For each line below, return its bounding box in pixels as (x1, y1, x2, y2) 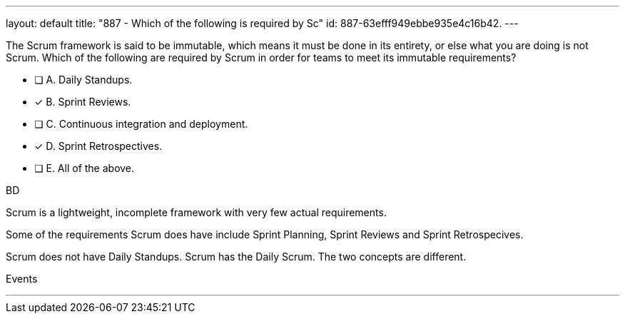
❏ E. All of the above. (34, 162, 135, 174)
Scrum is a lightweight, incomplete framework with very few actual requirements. (6, 206, 387, 218)
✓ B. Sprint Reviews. (34, 96, 131, 108)
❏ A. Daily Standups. (34, 74, 133, 86)
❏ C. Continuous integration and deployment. (34, 118, 248, 130)
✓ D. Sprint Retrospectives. (34, 140, 163, 152)
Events (6, 273, 38, 285)
